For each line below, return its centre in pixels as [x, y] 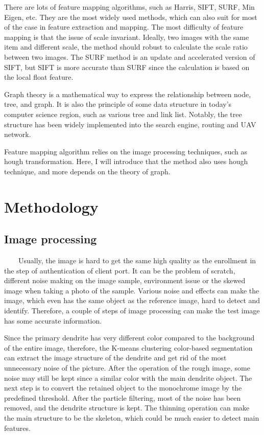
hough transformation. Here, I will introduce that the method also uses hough [126, 161]
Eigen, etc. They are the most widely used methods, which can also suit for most [131, 17]
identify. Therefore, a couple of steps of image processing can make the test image [132, 311]
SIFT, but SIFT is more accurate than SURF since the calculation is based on [127, 67]
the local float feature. [39, 77]
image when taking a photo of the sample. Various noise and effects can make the [132, 290]
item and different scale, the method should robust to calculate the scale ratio [126, 47]
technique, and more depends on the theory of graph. [87, 171]
